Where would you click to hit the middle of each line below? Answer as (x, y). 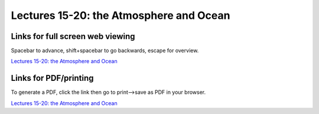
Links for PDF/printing (52, 78)
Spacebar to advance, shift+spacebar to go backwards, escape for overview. (105, 51)
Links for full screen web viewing (73, 36)
